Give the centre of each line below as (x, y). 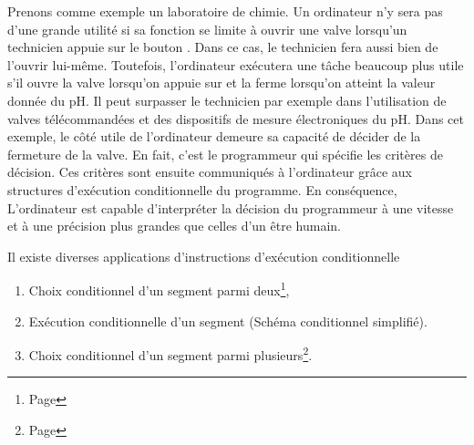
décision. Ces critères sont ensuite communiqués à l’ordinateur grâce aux (210, 172)
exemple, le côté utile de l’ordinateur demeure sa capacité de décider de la (214, 136)
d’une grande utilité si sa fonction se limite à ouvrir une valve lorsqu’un (207, 29)
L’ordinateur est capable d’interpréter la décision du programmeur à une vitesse (231, 207)
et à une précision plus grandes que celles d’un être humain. (174, 226)
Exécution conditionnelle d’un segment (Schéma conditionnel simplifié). (228, 321)
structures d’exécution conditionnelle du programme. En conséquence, (202, 189)
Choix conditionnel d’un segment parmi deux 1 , (159, 289)
